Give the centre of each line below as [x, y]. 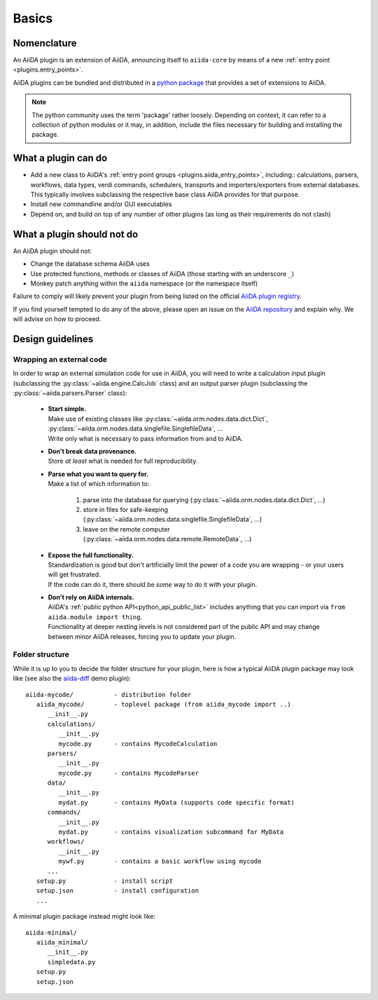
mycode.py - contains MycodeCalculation [138, 744]
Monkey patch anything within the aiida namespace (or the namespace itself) [144, 283]
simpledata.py [71, 962]
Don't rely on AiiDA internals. [91, 597]
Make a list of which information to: [99, 484]
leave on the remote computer [127, 529]
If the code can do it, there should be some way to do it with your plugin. [153, 584]
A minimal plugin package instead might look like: [84, 917]
